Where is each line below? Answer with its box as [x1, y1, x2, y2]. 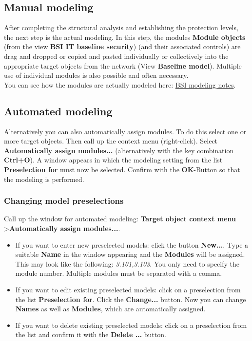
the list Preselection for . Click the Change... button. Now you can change [15, 294, 246, 304]
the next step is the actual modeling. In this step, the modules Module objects [4, 32, 246, 42]
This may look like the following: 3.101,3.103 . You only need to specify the [15, 258, 239, 269]
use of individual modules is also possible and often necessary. [4, 70, 189, 80]
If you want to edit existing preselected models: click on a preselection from [15, 284, 241, 294]
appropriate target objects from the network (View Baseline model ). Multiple [4, 60, 242, 71]
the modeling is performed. [4, 174, 84, 184]
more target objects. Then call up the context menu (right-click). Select [4, 136, 218, 146]
